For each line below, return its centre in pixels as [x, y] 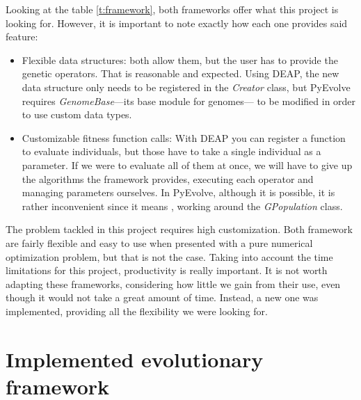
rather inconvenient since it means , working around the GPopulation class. [182, 206]
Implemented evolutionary [135, 359]
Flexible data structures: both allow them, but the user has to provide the [180, 59]
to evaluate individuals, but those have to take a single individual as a [171, 151]
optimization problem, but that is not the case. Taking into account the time [169, 256]
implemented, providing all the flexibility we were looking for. [137, 311]
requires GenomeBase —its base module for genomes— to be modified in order [189, 101]
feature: [22, 37]
